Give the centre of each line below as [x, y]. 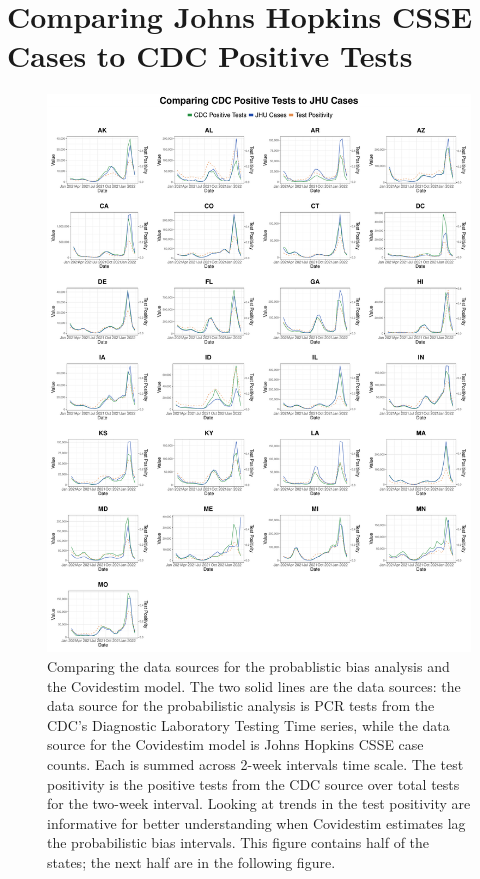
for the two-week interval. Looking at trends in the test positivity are [259, 803]
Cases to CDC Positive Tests [210, 55]
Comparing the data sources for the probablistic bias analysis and [248, 665]
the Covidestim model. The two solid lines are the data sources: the [254, 685]
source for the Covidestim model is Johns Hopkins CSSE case [235, 744]
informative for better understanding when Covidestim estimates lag [256, 822]
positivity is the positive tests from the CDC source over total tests [253, 783]
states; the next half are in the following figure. [191, 861]
